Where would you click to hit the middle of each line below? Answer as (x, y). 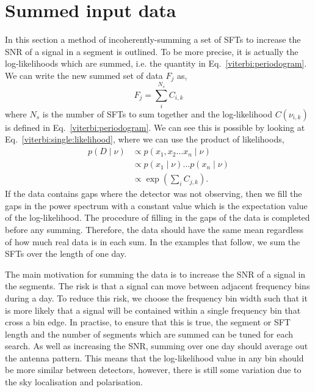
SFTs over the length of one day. (66, 253)
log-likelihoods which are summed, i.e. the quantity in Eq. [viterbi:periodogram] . (156, 63)
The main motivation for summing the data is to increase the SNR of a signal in (155, 274)
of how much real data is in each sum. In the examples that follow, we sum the (153, 241)
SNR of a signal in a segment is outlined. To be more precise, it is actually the (152, 51)
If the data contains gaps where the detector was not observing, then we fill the (154, 194)
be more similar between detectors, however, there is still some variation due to (153, 370)
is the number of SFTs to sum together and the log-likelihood (157, 113)
